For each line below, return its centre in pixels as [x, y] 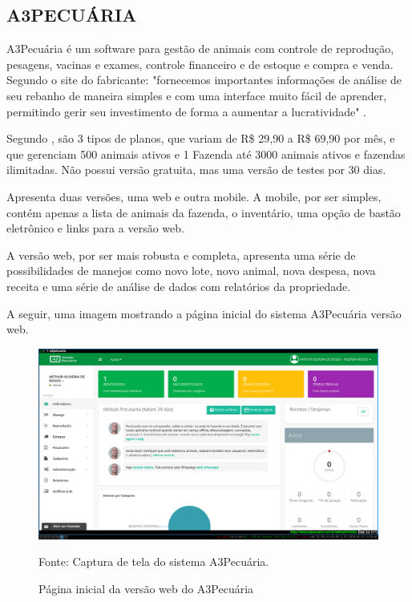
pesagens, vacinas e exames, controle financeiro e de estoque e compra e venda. [200, 64]
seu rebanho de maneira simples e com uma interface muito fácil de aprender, [197, 95]
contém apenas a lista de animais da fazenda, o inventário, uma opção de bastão [204, 212]
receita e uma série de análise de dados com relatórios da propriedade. [179, 286]
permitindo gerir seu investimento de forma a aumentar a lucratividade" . [186, 111]
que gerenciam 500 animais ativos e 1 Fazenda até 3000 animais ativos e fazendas [206, 154]
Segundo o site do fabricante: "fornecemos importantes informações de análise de [204, 80]
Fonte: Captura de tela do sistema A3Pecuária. [154, 562]
